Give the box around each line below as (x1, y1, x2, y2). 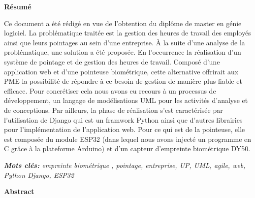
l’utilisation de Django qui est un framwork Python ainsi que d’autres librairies (4, 114, 243, 125)
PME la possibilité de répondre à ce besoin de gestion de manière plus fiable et (4, 76, 242, 86)
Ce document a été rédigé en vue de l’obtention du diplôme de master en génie (4, 18, 242, 28)
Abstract (4, 186, 34, 197)
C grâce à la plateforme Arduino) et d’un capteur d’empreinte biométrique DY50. (4, 143, 251, 154)
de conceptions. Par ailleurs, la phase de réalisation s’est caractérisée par (4, 104, 223, 115)
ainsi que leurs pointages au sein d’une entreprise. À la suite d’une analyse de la (4, 37, 245, 47)
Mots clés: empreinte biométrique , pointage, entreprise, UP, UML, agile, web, (4, 160, 246, 170)
